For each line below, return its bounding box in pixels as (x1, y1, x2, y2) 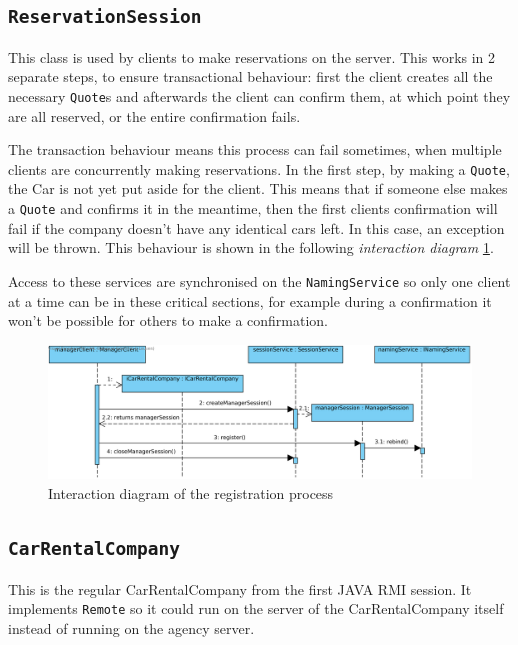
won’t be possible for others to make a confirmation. (8, 310, 329, 331)
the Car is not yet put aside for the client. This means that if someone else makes (8, 178, 508, 199)
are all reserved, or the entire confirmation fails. (8, 105, 301, 126)
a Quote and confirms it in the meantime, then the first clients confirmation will (8, 198, 498, 219)
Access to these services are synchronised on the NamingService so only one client (8, 270, 511, 291)
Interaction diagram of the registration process (48, 482, 334, 503)
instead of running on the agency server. (8, 618, 255, 639)
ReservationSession (8, 6, 202, 28)
